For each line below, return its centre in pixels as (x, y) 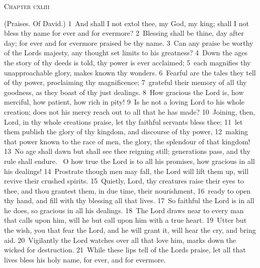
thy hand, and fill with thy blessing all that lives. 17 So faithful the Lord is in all (129, 200)
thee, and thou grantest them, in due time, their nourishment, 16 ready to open (127, 190)
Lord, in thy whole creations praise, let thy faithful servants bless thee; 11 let (123, 121)
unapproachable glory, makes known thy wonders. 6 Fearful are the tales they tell (130, 72)
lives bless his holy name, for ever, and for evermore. (85, 259)
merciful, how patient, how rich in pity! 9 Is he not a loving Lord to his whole (124, 102)
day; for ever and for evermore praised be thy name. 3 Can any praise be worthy (129, 42)
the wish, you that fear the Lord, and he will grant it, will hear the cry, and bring (130, 230)
